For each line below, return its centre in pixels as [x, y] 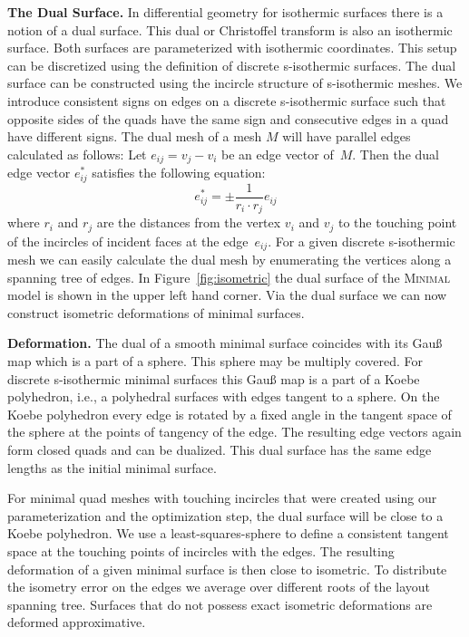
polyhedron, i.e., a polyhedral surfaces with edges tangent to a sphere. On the [224, 396]
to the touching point [398, 222]
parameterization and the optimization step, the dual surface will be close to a [225, 515]
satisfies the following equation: [179, 173]
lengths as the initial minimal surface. [112, 467]
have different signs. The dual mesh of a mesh [135, 136]
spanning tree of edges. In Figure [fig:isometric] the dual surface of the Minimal [229, 277]
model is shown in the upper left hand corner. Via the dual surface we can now [227, 295]
